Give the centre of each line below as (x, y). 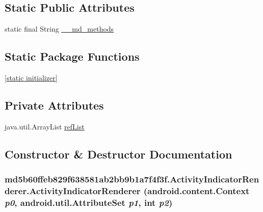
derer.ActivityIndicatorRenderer (73, 191)
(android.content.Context (196, 191)
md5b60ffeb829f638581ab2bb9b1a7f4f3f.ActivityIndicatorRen (132, 179)
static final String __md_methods (59, 29)
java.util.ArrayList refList (45, 126)
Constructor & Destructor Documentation (119, 154)
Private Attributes (54, 105)
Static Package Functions (72, 56)
